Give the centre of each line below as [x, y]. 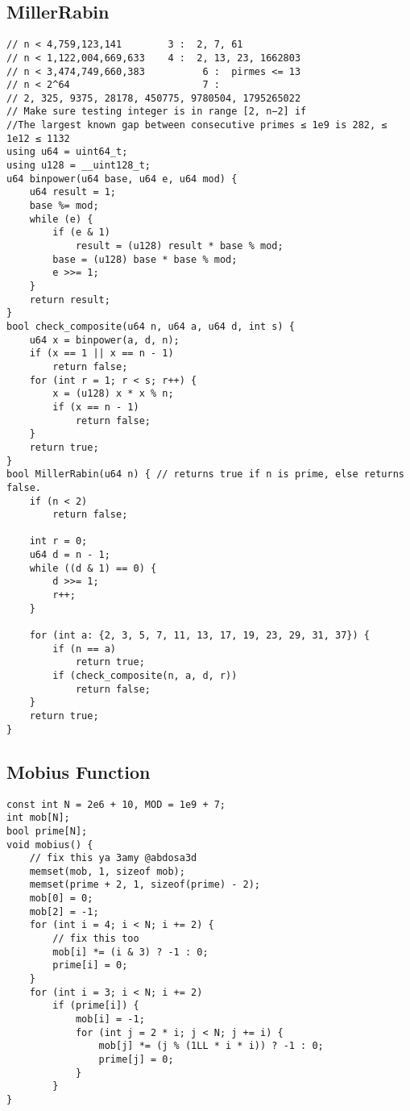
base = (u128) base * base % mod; [145, 259]
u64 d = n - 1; [70, 555]
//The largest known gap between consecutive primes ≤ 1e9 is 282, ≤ [197, 125]
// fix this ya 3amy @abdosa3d [113, 858]
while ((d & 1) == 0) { [93, 568]
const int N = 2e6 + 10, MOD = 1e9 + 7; [116, 804]
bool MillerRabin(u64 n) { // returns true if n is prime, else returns [205, 474]
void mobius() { [50, 845]
